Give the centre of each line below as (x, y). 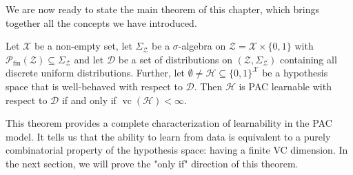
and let (89, 59)
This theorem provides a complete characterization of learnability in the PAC (169, 123)
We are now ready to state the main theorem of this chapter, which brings (163, 9)
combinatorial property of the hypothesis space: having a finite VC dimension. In (177, 150)
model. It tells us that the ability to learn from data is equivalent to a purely (168, 136)
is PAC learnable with (285, 86)
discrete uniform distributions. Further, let (95, 73)
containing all (308, 59)
